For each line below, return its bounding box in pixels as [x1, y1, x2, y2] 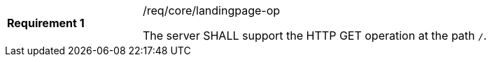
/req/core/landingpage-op [143, 3, 281, 17]
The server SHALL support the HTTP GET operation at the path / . [143, 29, 487, 42]
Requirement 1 [7, 16, 85, 30]
